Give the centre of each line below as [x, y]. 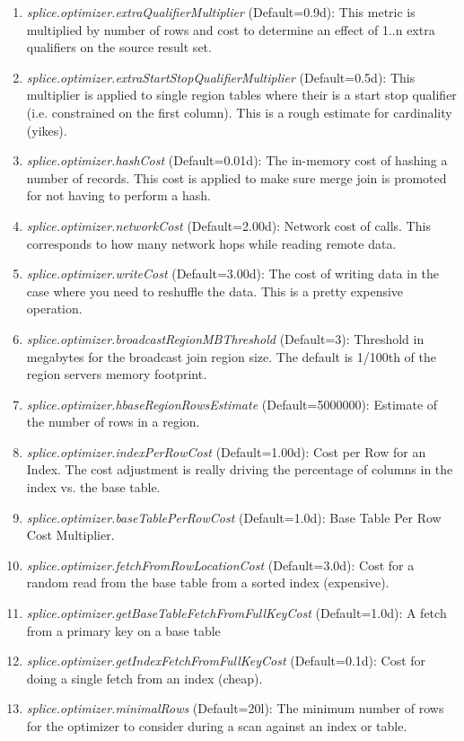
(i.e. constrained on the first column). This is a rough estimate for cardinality [239, 112]
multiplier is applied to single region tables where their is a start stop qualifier [241, 95]
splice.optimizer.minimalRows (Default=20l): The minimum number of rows [235, 708]
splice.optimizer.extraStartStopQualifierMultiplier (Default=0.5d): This [221, 77]
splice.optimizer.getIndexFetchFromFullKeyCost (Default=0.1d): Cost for [226, 661]
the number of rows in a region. [113, 422]
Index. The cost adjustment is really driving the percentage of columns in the [240, 469]
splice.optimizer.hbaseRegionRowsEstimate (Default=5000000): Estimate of [232, 404]
